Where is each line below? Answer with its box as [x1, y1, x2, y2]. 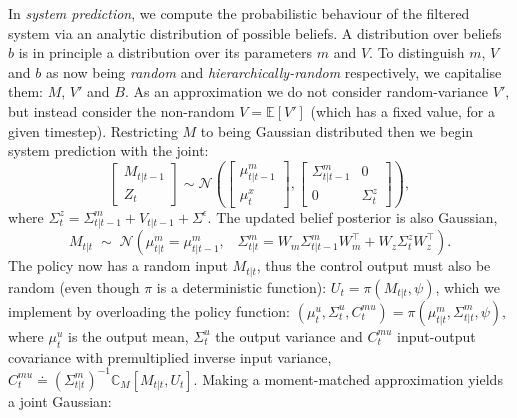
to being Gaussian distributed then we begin [200, 120, 474, 141]
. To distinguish [369, 42, 465, 63]
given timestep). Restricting [8, 120, 178, 141]
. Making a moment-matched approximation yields [193, 368, 503, 389]
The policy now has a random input [8, 255, 228, 276]
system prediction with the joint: [8, 140, 209, 161]
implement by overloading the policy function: [8, 300, 291, 321]
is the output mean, [67, 325, 189, 346]
